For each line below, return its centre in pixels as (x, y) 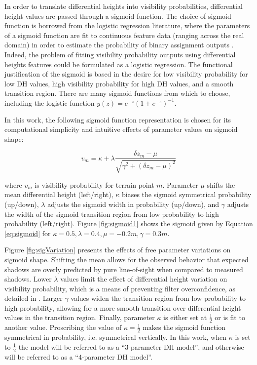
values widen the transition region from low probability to (158, 298)
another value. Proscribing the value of (63, 327)
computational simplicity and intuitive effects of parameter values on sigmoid (121, 129)
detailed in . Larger (34, 298)
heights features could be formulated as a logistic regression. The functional (119, 64)
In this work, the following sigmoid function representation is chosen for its (118, 119)
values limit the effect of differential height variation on (144, 279)
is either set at (185, 317)
